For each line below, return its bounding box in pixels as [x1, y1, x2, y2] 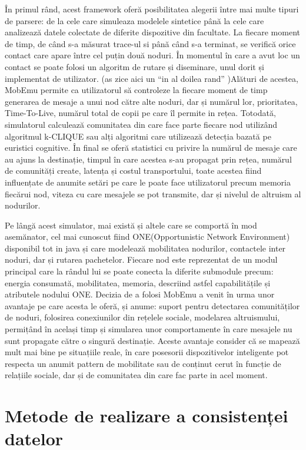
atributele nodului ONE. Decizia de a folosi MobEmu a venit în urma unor [5, 288, 275, 300]
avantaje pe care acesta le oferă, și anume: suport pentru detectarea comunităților [5, 299, 300, 312]
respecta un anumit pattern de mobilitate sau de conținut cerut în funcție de [5, 357, 281, 369]
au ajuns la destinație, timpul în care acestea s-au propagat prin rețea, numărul [5, 153, 292, 165]
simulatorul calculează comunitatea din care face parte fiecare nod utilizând [5, 118, 278, 130]
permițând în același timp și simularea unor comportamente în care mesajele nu [5, 323, 292, 335]
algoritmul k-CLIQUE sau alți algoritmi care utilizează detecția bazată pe [5, 130, 271, 142]
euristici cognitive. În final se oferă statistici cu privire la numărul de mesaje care [5, 141, 297, 154]
